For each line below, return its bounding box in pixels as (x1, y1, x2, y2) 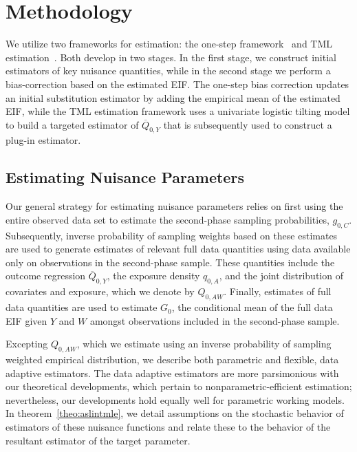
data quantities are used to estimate (6, 300, 158, 314)
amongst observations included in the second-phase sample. (89, 313, 340, 327)
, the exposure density (107, 268, 200, 283)
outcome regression (6, 268, 86, 283)
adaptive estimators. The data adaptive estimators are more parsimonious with (6, 365, 339, 380)
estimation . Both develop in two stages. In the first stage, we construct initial (6, 50, 336, 64)
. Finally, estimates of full (224, 284, 332, 299)
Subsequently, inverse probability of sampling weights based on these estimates (6, 228, 338, 242)
